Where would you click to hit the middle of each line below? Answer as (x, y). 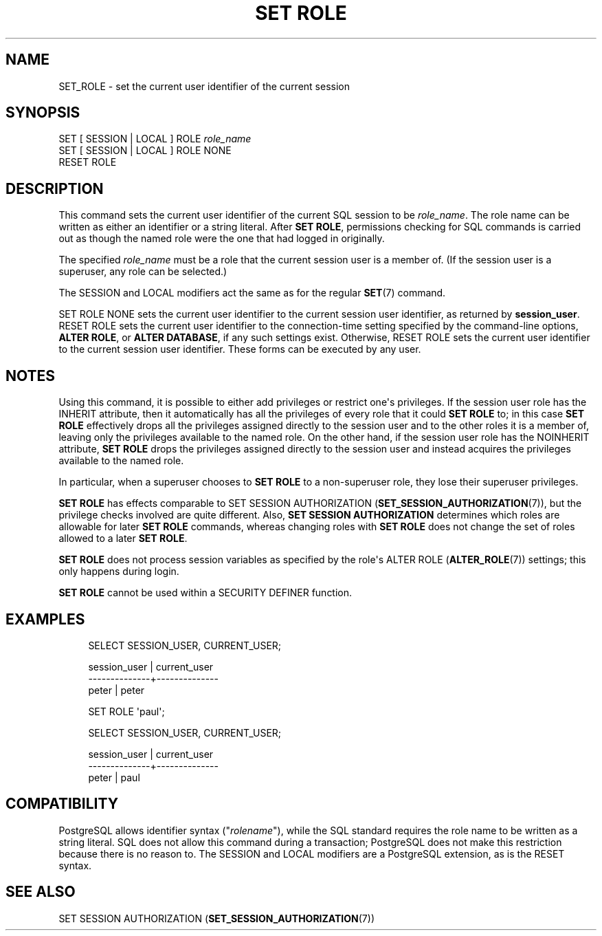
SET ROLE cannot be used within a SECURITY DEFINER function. (205, 593)
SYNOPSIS (43, 113)
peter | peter (116, 690)
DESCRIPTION (55, 188)
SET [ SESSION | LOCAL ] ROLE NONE (145, 151)
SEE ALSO (41, 892)
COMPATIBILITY (62, 804)
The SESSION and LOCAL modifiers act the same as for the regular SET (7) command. (252, 293)
